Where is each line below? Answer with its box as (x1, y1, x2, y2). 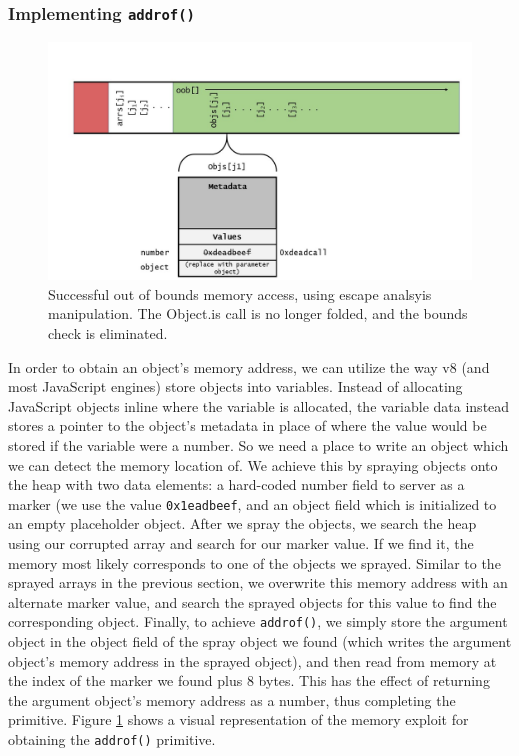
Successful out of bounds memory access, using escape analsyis (48, 283, 432, 304)
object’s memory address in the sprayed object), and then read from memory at (8, 650, 497, 671)
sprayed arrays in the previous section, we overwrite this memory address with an (8, 572, 508, 593)
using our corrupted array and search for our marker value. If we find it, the (8, 533, 474, 554)
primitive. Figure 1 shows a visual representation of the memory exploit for (8, 709, 469, 730)
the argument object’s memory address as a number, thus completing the (8, 689, 456, 710)
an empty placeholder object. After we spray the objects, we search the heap (8, 513, 477, 534)
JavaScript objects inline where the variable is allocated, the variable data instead (8, 395, 510, 416)
